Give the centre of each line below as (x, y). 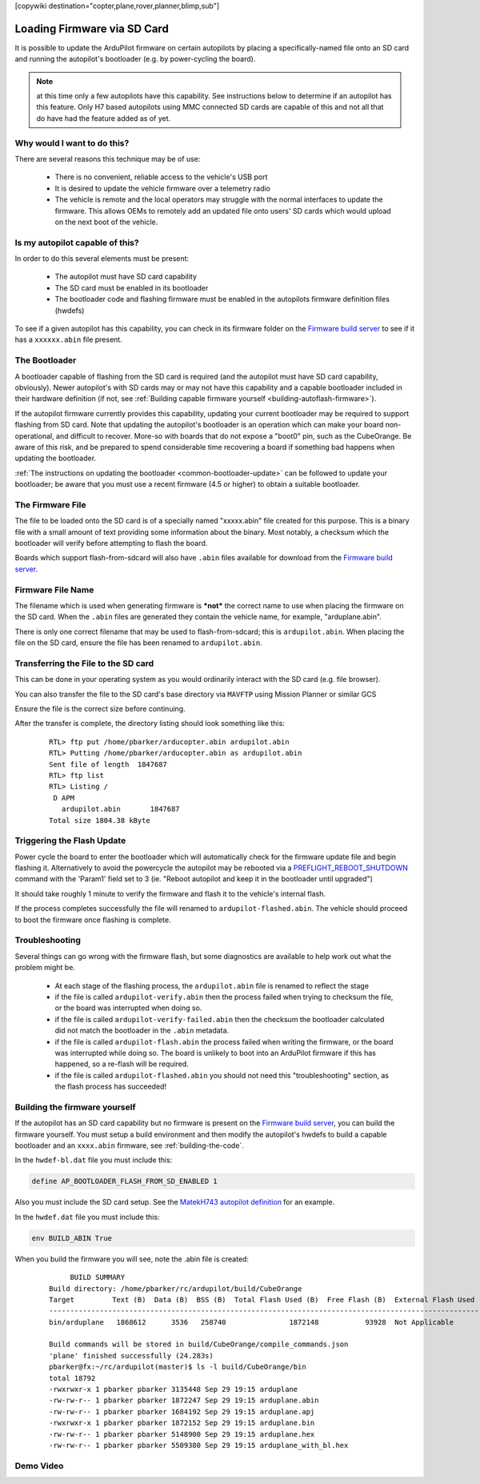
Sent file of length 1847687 (108, 764)
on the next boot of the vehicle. (106, 222)
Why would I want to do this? (72, 142)
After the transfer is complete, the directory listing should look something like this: (150, 724)
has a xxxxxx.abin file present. (69, 339)
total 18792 (72, 1378)
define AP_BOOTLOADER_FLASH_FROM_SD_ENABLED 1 (124, 1181)
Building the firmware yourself (75, 1107)
